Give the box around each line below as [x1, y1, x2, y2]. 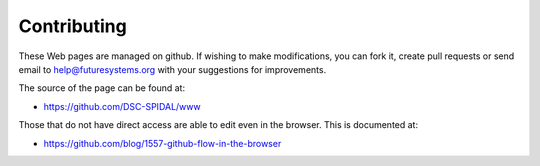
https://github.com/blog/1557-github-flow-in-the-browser [43, 137, 282, 149]
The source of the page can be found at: [18, 82, 185, 94]
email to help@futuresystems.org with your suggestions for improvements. [18, 63, 327, 75]
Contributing [18, 15, 127, 37]
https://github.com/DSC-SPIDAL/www [43, 100, 201, 112]
